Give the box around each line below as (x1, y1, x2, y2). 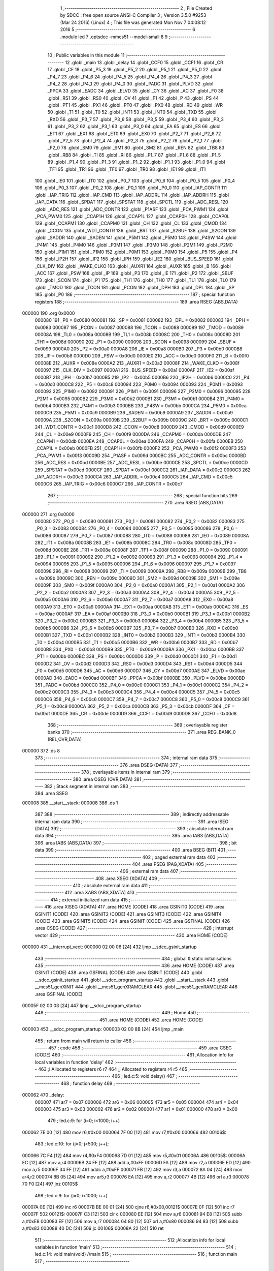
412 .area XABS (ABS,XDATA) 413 (64, 890, 134, 896)
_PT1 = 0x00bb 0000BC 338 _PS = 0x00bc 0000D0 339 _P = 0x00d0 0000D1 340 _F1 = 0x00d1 (35, 653, 237, 659)
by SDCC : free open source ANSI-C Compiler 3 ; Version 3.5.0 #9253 (60, 12, 207, 18)
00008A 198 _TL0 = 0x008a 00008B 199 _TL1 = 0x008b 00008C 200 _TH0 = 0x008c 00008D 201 (35, 331, 241, 338)
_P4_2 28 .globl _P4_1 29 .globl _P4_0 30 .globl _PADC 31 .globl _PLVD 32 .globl (47, 80, 214, 86)
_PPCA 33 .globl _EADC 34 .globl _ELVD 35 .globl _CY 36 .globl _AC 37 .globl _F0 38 (47, 88, 224, 94)
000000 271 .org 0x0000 (22, 511, 75, 517)
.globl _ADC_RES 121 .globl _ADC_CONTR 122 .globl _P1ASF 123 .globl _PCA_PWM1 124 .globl (35, 206, 228, 212)
